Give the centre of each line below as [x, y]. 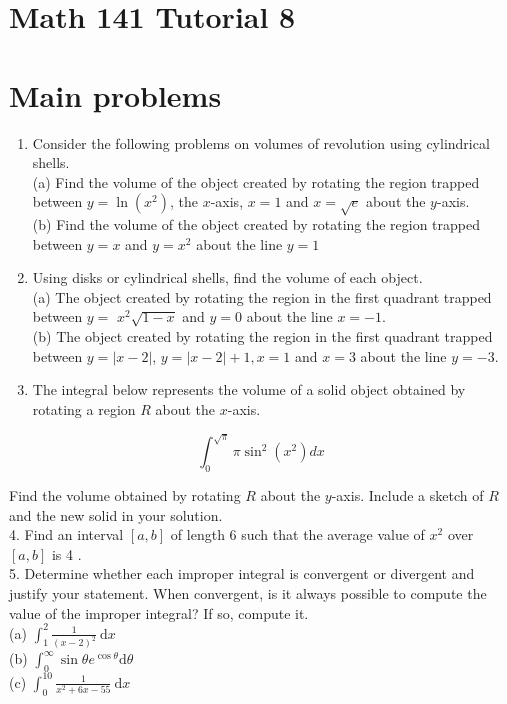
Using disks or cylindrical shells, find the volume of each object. [227, 277]
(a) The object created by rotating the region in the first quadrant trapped [262, 296]
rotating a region [84, 408]
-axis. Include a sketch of [407, 494]
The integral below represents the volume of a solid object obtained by [249, 389]
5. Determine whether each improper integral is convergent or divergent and [242, 573]
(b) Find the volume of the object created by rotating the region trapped [256, 224]
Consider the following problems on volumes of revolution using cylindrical [261, 142]
